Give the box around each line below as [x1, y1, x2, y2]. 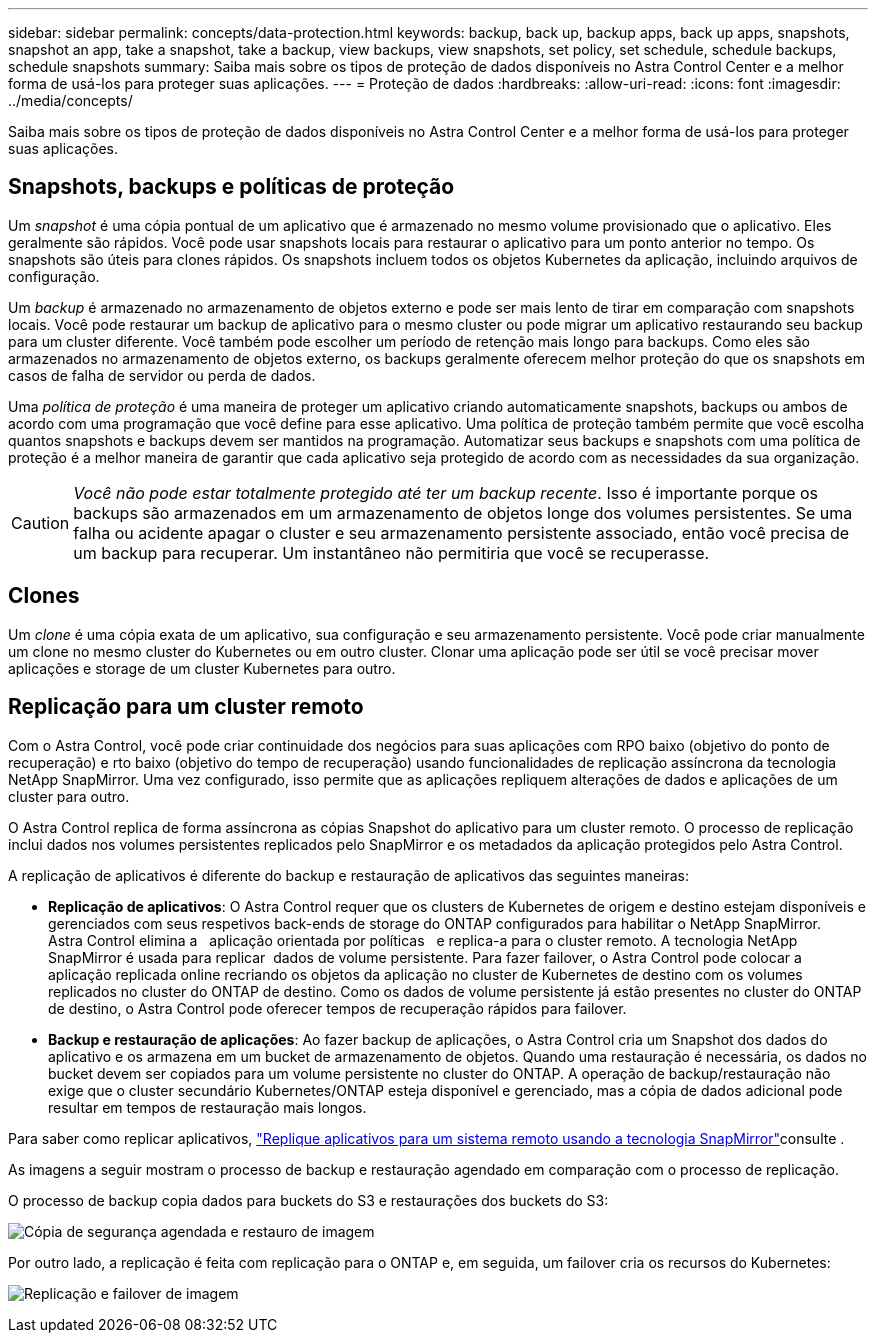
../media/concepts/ [8, 92, 133, 109]
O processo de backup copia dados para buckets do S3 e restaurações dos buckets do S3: [8, 1191, 609, 1209]
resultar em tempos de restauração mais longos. [48, 1098, 367, 1116]
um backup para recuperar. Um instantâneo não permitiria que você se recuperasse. [73, 542, 710, 563]
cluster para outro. [8, 787, 130, 805]
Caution [11, 512, 70, 533]
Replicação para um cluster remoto [8, 694, 364, 720]
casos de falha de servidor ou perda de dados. [8, 366, 316, 384]
